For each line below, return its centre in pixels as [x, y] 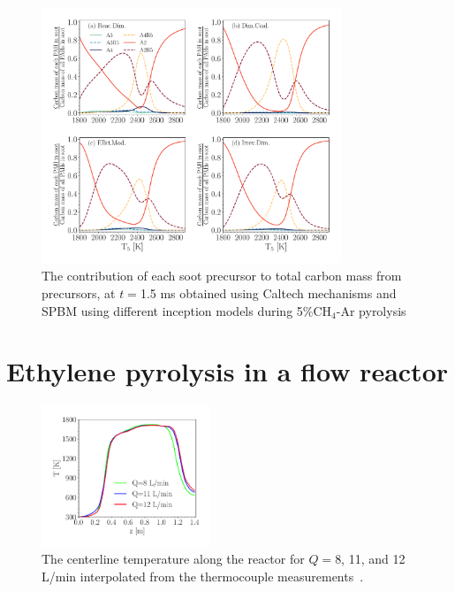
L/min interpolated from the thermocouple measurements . [203, 576]
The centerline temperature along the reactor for [173, 559]
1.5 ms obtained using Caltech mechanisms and [268, 293]
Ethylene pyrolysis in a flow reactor [227, 371]
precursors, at [79, 293]
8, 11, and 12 [370, 559]
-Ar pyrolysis [371, 310]
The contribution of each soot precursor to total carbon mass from [222, 276]
